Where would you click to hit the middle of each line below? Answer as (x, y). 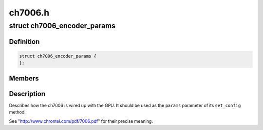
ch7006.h (29, 13)
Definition (24, 41)
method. (18, 112)
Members (24, 78)
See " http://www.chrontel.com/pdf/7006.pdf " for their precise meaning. (81, 121)
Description (27, 94)
